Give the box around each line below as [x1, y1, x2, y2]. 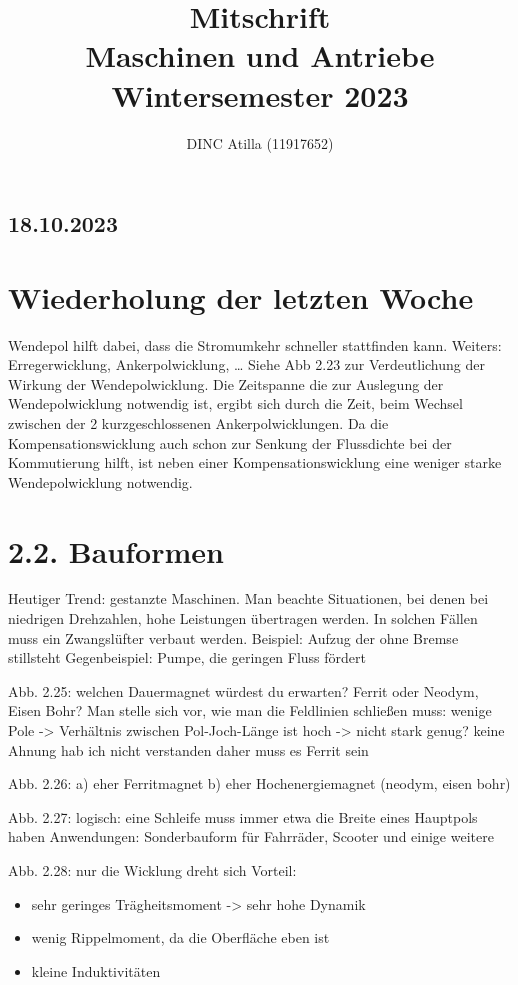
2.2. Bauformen [8, 530, 224, 571]
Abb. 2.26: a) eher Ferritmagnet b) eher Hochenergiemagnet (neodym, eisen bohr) [8, 773, 511, 794]
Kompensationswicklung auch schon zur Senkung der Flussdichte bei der [8, 432, 452, 453]
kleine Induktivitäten [31, 960, 161, 981]
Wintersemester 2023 [111, 74, 409, 115]
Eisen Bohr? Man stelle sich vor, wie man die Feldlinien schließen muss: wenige [8, 700, 492, 721]
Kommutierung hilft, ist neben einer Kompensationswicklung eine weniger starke [8, 452, 502, 473]
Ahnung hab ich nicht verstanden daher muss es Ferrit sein [8, 739, 369, 760]
